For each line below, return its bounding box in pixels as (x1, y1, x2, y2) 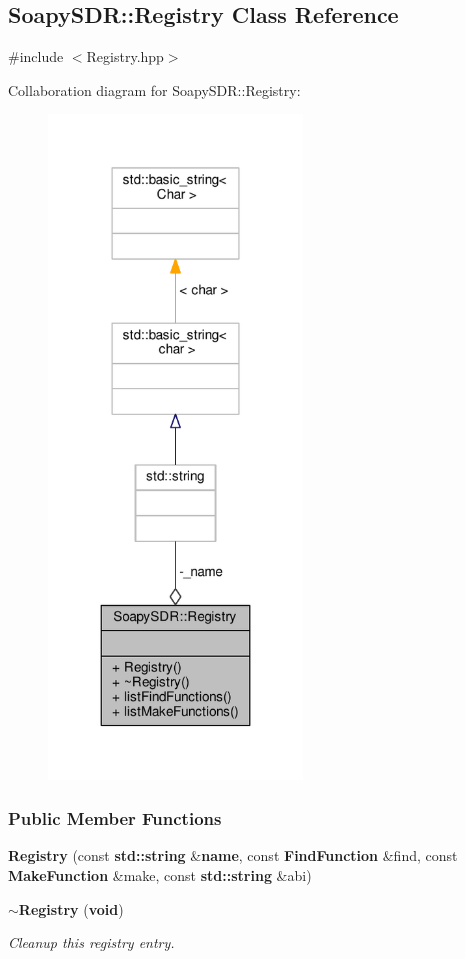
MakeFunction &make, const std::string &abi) (8, 865, 312, 886)
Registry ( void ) (18, 898, 124, 919)
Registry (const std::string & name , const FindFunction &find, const (8, 845, 458, 866)
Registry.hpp (86, 46, 164, 67)
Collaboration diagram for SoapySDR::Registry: (8, 79, 301, 100)
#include (8, 46, 64, 67)
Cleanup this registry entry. (8, 932, 175, 953)
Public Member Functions (8, 806, 222, 831)
